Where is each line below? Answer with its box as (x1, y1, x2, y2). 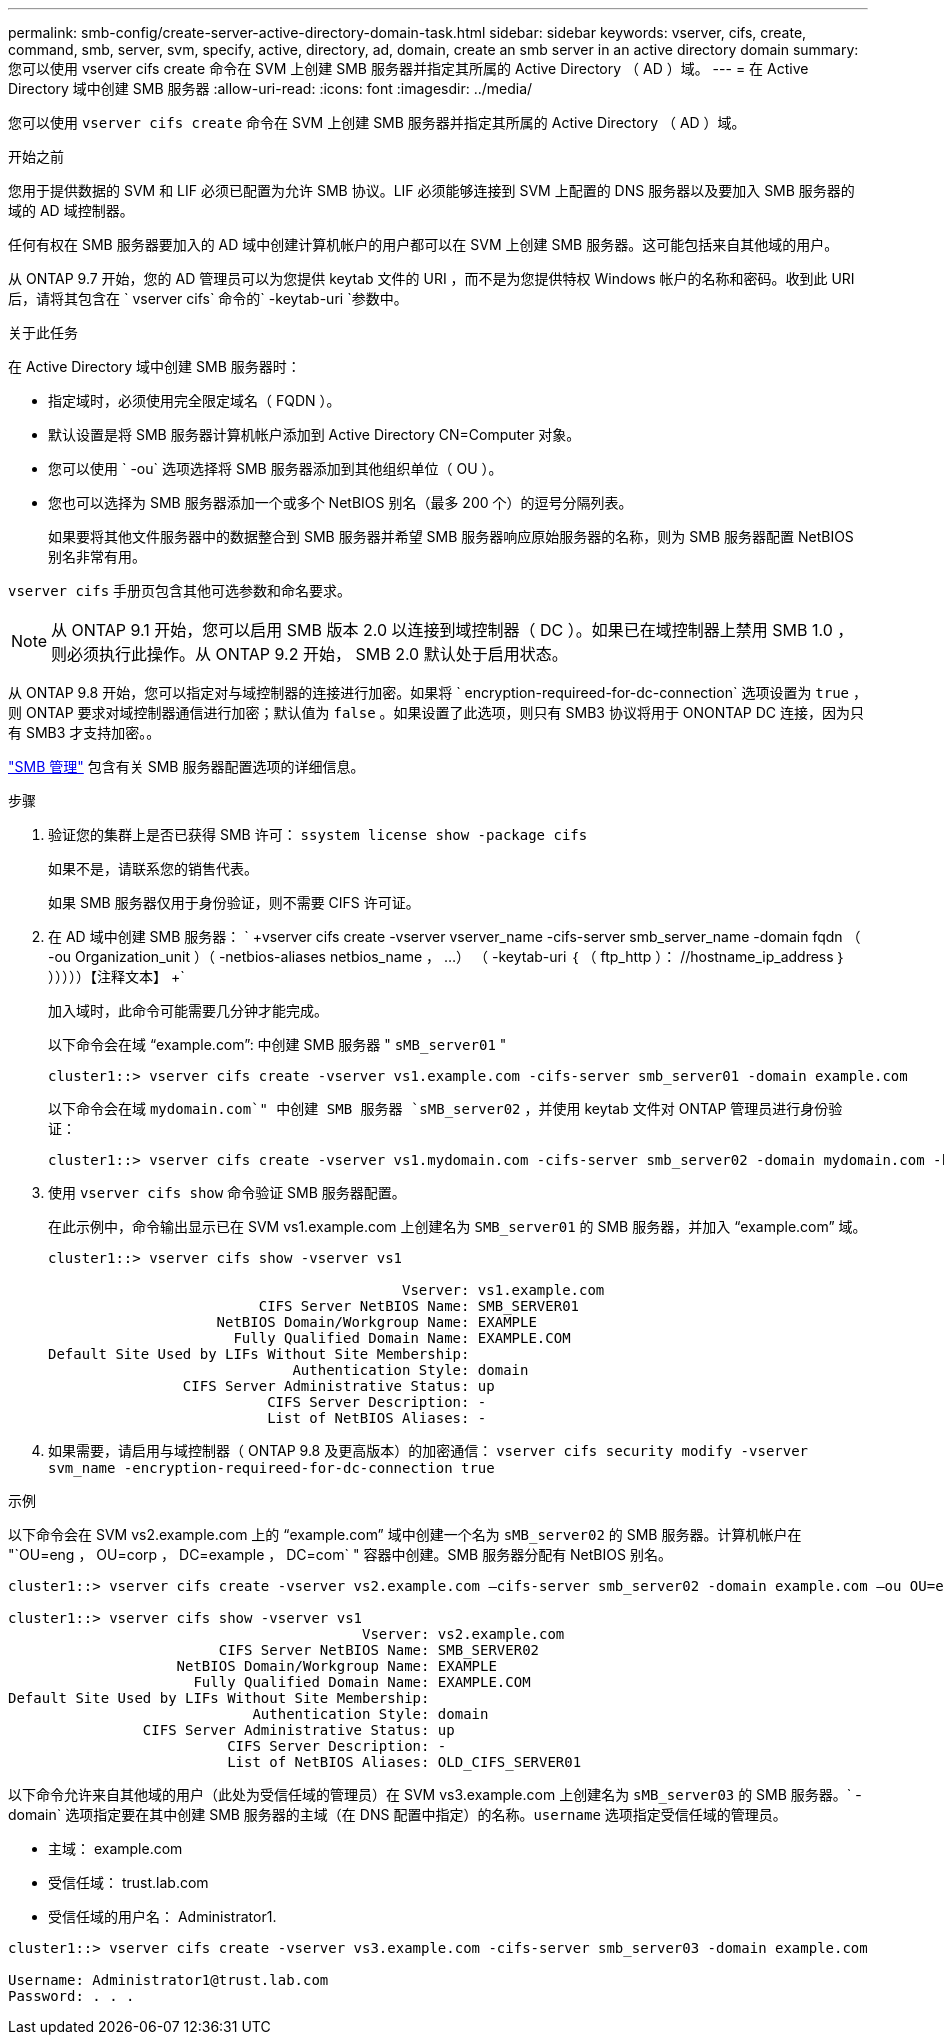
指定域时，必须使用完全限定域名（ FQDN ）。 (48, 392, 341, 409)
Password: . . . (8, 1988, 135, 2004)
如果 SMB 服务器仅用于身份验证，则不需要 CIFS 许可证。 (48, 894, 420, 911)
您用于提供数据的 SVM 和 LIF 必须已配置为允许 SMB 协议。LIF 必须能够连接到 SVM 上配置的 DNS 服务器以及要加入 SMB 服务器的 (8, 182, 855, 199)
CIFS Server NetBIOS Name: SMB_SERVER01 (258, 1298, 580, 1314)
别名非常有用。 (48, 548, 146, 565)
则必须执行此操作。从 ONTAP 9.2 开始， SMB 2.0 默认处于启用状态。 (51, 644, 568, 664)
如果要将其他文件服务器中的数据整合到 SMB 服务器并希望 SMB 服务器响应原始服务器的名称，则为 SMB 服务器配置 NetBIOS (48, 528, 854, 545)
